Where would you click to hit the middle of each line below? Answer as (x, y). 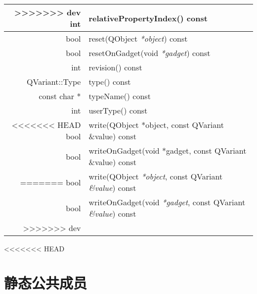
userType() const (118, 110)
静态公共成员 (46, 282)
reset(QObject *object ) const (138, 38)
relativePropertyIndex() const (148, 18)
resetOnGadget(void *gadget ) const (150, 53)
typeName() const (120, 96)
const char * (60, 96)
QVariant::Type (54, 82)
